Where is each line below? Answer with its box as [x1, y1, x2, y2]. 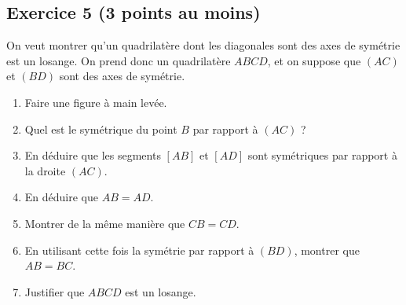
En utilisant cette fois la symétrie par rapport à [24, 241, 254, 258]
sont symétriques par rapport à [247, 147, 397, 164]
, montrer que [294, 241, 360, 258]
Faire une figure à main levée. [24, 94, 167, 110]
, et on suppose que [267, 52, 361, 68]
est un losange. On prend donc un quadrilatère [6, 52, 231, 68]
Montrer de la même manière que [24, 215, 185, 231]
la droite [24, 162, 66, 178]
